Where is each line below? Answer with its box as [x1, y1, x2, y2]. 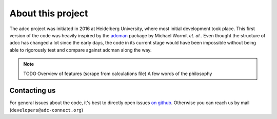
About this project [9, 8, 88, 19]
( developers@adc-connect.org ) [9, 107, 84, 113]
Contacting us [9, 86, 56, 95]
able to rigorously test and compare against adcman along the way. [9, 46, 152, 53]
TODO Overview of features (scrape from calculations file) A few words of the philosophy [23, 70, 212, 77]
